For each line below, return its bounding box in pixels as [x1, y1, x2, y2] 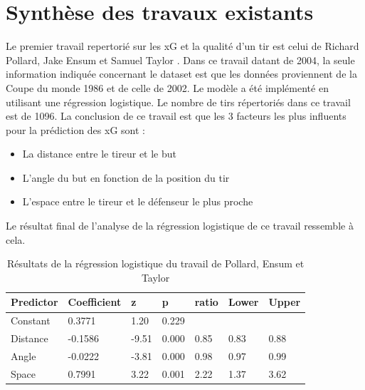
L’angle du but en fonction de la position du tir [22, 170, 230, 185]
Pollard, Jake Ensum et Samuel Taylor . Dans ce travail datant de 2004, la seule [6, 52, 355, 67]
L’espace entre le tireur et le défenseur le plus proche [22, 194, 253, 209]
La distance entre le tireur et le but [22, 146, 176, 161]
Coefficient [68, 294, 122, 309]
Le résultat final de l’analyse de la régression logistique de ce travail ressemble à [6, 218, 354, 233]
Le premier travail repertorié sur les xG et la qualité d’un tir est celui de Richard [6, 39, 359, 53]
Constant [11, 313, 51, 328]
